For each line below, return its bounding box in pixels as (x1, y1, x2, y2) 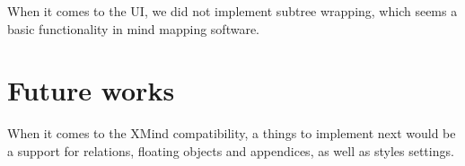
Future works (7, 72, 175, 109)
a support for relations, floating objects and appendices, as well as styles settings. (7, 141, 454, 160)
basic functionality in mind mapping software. (7, 19, 260, 38)
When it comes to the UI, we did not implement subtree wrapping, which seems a (7, 2, 458, 20)
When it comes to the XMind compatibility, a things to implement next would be (7, 124, 456, 143)
